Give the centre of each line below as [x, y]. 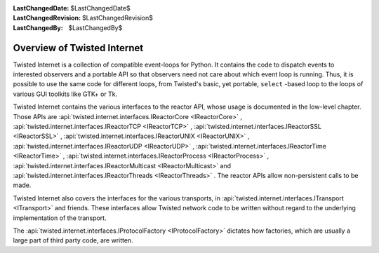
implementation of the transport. [60, 218]
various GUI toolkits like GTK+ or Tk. [65, 94]
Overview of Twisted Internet [78, 48]
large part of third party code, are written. [73, 240]
